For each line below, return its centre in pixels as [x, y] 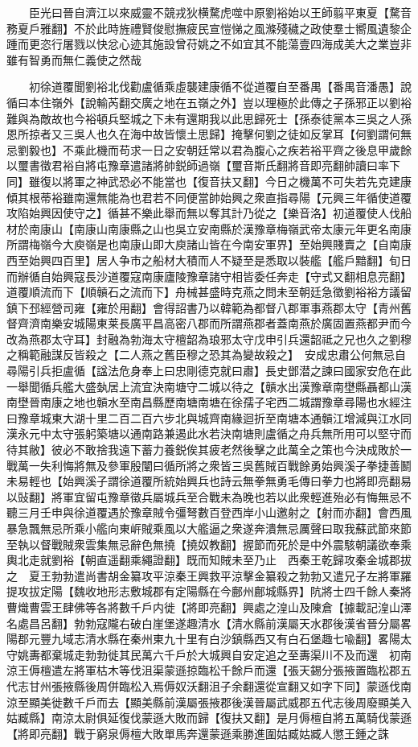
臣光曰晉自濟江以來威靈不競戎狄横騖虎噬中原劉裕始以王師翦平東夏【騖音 [220, 12]
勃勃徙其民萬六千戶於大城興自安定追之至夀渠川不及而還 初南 [248, 654]
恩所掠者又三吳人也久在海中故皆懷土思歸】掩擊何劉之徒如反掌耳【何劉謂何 [203, 134]
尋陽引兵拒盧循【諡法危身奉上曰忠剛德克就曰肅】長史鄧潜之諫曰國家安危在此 [209, 371]
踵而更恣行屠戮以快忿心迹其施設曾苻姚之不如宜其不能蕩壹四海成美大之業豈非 [209, 44]
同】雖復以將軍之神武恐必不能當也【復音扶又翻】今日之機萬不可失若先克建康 [209, 181]
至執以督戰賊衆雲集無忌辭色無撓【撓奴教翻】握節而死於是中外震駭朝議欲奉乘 [209, 544]
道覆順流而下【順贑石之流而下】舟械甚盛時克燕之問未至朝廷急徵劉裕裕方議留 [209, 292]
